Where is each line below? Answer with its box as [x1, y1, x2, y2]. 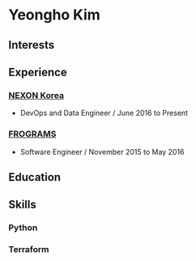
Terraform [8, 244, 50, 255]
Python [8, 222, 38, 233]
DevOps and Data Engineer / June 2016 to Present [19, 108, 189, 118]
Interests [8, 38, 55, 52]
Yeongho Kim [8, 6, 101, 24]
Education [8, 170, 62, 184]
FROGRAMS [8, 128, 57, 139]
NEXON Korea [8, 89, 65, 101]
